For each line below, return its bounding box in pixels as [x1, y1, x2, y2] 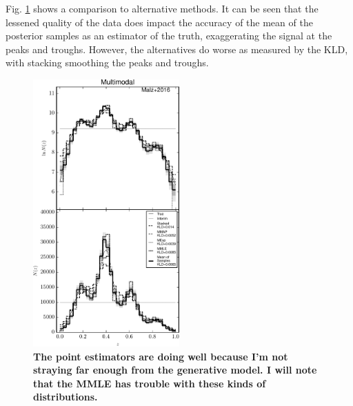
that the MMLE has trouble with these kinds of [33, 376, 266, 390]
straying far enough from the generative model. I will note [33, 362, 317, 377]
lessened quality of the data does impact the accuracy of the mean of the [6, 14, 313, 29]
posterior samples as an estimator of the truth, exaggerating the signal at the [6, 28, 332, 43]
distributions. [33, 389, 98, 404]
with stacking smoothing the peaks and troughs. [6, 55, 209, 70]
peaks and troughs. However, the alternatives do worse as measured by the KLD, [6, 41, 348, 56]
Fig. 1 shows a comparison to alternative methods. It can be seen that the [6, 1, 319, 15]
